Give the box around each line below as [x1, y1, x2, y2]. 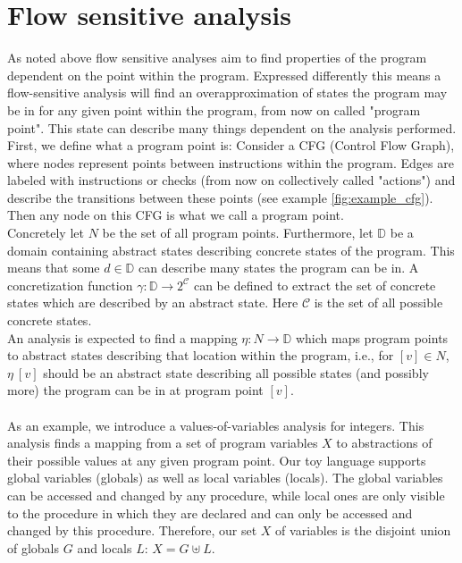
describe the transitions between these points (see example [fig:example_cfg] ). [7, 188, 433, 206]
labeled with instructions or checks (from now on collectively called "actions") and [7, 171, 456, 189]
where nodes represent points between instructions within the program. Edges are [7, 153, 454, 172]
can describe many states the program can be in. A [138, 258, 419, 277]
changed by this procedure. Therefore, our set [7, 521, 257, 540]
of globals [7, 538, 60, 557]
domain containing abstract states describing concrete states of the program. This [7, 240, 455, 259]
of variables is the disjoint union [275, 521, 451, 540]
